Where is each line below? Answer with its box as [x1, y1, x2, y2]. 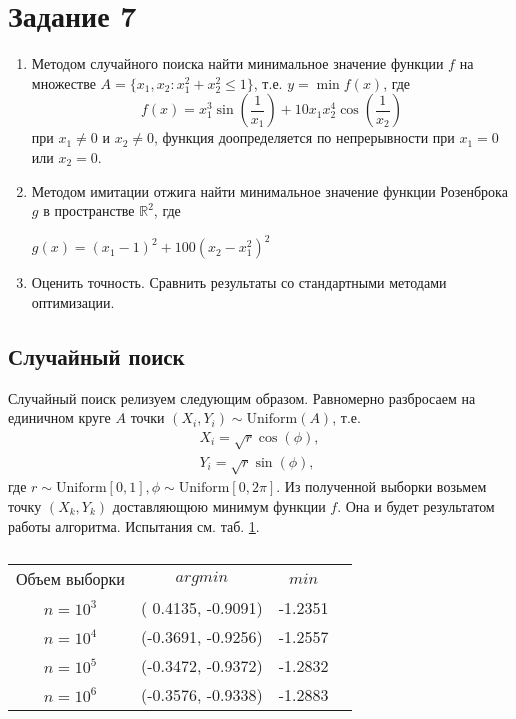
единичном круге [8, 407, 111, 428]
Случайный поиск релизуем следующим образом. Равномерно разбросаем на [8, 387, 476, 408]
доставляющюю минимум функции [112, 495, 326, 516]
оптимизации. [31, 291, 115, 312]
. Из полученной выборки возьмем [276, 476, 487, 497]
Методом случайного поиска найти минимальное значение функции [31, 53, 444, 74]
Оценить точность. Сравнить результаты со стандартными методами [31, 272, 447, 293]
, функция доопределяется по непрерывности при [154, 127, 455, 148]
